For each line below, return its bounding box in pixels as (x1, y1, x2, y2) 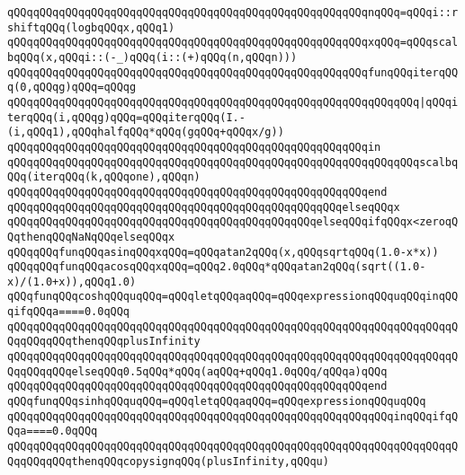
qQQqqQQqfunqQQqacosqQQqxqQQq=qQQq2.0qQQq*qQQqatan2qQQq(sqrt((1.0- (7, 260, 426, 274)
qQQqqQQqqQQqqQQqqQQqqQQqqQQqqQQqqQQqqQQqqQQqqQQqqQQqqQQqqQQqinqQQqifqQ (7, 409, 459, 423)
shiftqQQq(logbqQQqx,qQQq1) (7, 21, 175, 34)
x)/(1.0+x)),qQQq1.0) (7, 275, 137, 288)
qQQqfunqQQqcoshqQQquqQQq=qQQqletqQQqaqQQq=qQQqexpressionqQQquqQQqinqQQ (7, 290, 459, 303)
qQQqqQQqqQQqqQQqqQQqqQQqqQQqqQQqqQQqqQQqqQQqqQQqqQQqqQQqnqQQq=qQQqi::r (7, 6, 459, 19)
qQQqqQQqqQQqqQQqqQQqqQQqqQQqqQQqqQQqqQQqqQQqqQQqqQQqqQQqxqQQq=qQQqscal (7, 36, 459, 49)
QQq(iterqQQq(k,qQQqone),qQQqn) (7, 171, 201, 184)
